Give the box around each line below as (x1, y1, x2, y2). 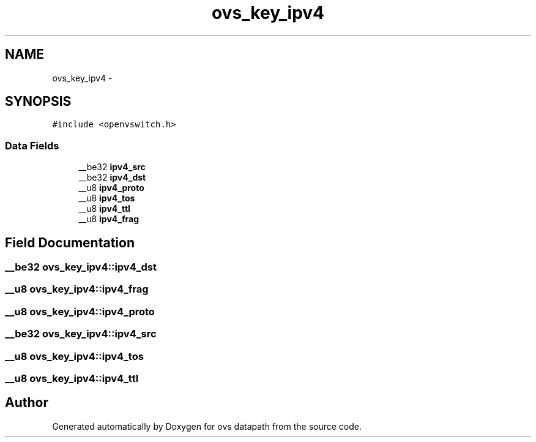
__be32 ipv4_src (78, 162, 146, 173)
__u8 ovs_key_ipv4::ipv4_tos (5, 350, 144, 362)
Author (5, 395, 48, 411)
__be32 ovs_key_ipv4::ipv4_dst (5, 261, 157, 274)
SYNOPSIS (5, 94, 72, 110)
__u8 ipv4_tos (78, 193, 135, 204)
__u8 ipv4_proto (78, 182, 144, 193)
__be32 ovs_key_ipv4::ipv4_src (5, 328, 157, 340)
